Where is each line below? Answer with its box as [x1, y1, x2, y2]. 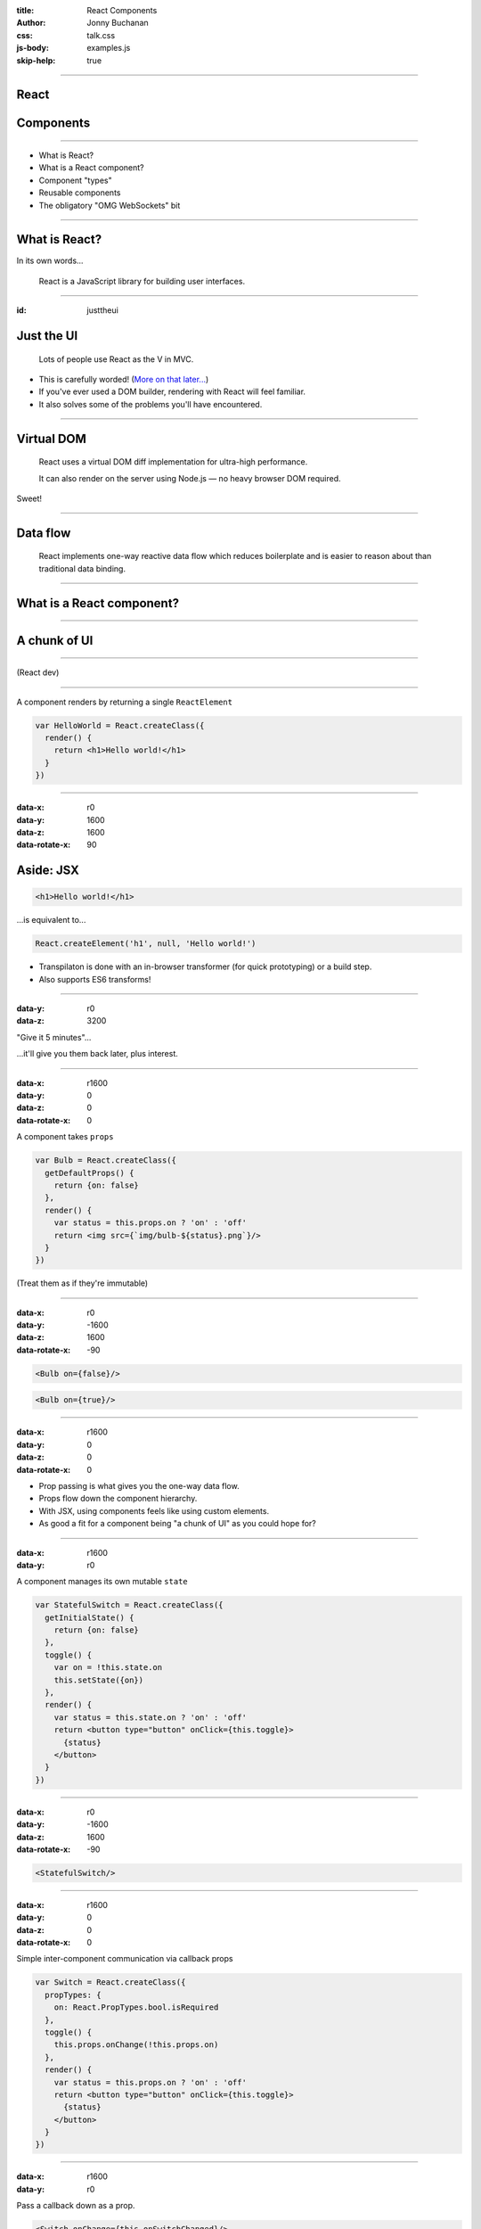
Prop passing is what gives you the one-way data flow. [38, 1480, 240, 1491]
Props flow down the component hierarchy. [38, 1493, 198, 1504]
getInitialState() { [45, 1612, 135, 1623]
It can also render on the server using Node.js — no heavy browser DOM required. [38, 473, 341, 483]
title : [16, 5, 35, 15]
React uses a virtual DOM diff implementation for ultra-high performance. [38, 456, 308, 467]
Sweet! [16, 493, 43, 504]
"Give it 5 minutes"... [16, 1032, 92, 1042]
